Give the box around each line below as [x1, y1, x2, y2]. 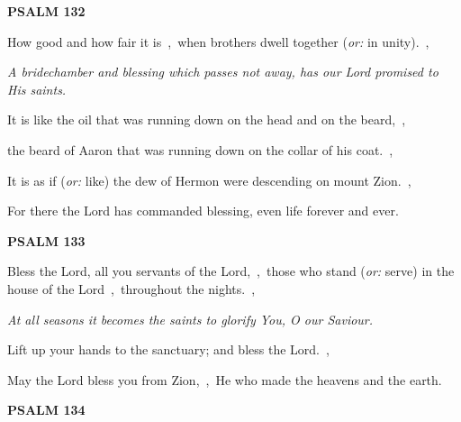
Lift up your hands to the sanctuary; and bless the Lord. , [7, 340, 330, 359]
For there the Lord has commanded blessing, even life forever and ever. [7, 201, 399, 220]
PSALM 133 [7, 231, 86, 250]
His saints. [7, 79, 67, 98]
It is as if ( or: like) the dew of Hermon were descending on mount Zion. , [7, 170, 411, 189]
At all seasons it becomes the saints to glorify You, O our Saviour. [7, 309, 374, 328]
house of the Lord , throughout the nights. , [7, 279, 256, 298]
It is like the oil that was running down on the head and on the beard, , [7, 110, 406, 129]
